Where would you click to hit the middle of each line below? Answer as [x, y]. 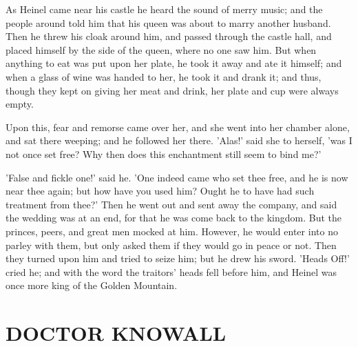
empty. [20, 104]
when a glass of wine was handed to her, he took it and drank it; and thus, [164, 76]
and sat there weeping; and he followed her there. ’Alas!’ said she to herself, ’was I [179, 140]
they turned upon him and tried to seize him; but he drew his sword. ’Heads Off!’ [178, 258]
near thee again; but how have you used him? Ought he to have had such [160, 191]
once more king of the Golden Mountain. [92, 285]
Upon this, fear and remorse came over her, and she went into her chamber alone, [178, 127]
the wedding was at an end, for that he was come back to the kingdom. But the [174, 218]
